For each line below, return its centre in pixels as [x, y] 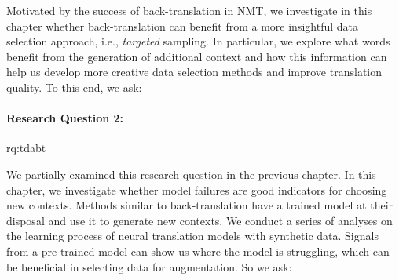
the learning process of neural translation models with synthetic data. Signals [192, 236]
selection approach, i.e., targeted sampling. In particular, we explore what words [198, 41]
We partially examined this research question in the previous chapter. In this [191, 174]
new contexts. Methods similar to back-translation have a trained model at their [200, 205]
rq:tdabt [26, 148]
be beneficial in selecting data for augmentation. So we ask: [149, 266]
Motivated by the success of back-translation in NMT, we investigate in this [189, 10]
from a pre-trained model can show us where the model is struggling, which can [198, 251]
